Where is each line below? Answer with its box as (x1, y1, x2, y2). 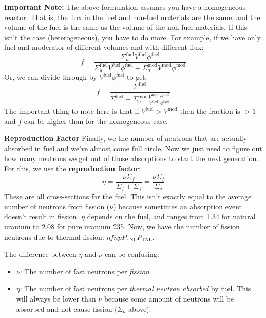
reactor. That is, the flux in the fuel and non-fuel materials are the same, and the (4, 11, 260, 22)
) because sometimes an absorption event (113, 201, 242, 211)
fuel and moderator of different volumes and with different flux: (4, 42, 204, 52)
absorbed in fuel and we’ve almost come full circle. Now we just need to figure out (4, 143, 262, 153)
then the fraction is (180, 105, 240, 116)
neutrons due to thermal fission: (4, 231, 104, 242)
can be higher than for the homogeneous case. (24, 115, 168, 126)
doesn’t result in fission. (4, 211, 79, 222)
